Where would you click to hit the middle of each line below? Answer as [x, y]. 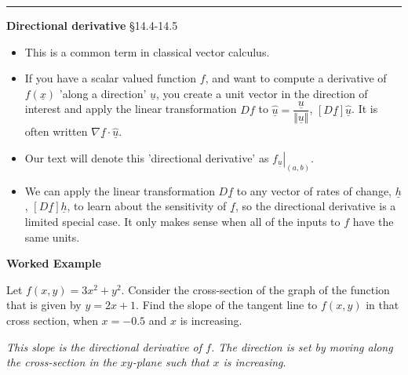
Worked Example [54, 263]
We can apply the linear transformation [120, 190]
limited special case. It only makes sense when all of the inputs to [182, 222]
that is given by [44, 305]
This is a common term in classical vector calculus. [147, 51]
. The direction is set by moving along [302, 346]
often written [56, 131]
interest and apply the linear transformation [131, 109]
